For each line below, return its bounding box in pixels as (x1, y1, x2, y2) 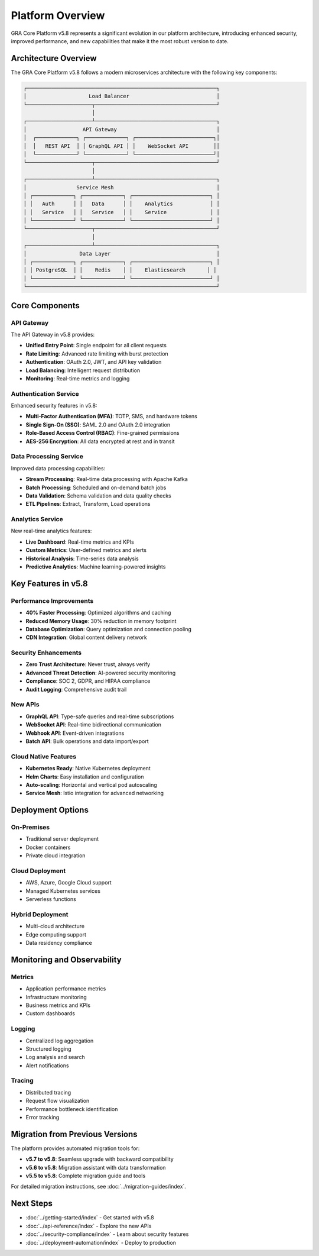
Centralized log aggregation (25, 1037, 94, 1044)
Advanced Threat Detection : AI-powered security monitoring (25, 669, 176, 676)
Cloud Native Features (11, 752, 77, 760)
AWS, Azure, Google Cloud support (25, 879, 112, 886)
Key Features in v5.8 (11, 579, 88, 589)
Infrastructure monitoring (25, 993, 87, 1000)
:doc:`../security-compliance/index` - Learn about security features (25, 1231, 189, 1238)
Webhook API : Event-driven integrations (25, 729, 125, 737)
